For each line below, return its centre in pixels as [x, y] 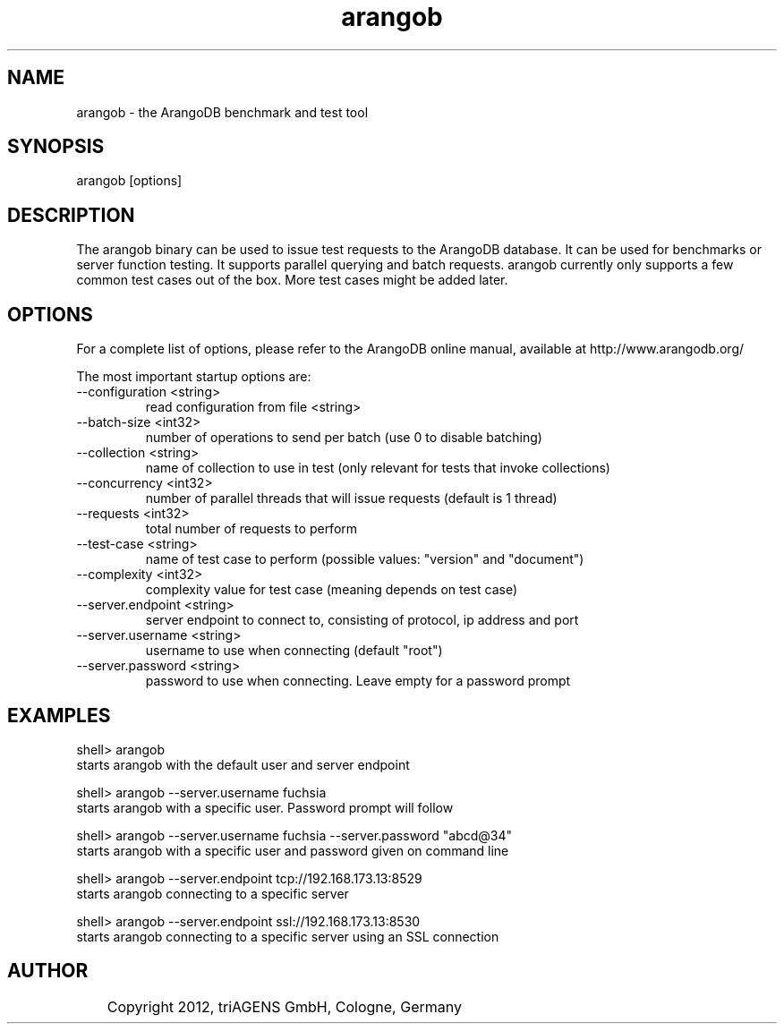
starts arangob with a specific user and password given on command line [293, 850]
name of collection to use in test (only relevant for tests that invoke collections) [378, 468]
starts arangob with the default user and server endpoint [243, 764]
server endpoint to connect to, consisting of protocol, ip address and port [362, 620]
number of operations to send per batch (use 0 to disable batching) [344, 438]
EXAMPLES [59, 715]
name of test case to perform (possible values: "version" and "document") [365, 559]
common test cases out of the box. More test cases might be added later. [292, 280]
